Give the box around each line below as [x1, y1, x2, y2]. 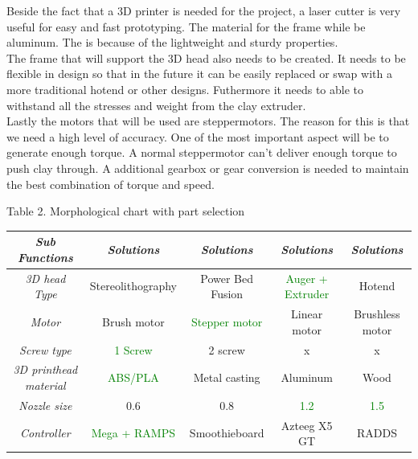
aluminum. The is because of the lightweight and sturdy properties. [6, 34, 338, 51]
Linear [291, 305, 323, 322]
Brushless [354, 305, 400, 322]
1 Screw [114, 341, 153, 358]
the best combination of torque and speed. [6, 175, 215, 192]
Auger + [285, 269, 328, 286]
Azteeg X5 [281, 416, 333, 433]
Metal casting [193, 369, 260, 386]
